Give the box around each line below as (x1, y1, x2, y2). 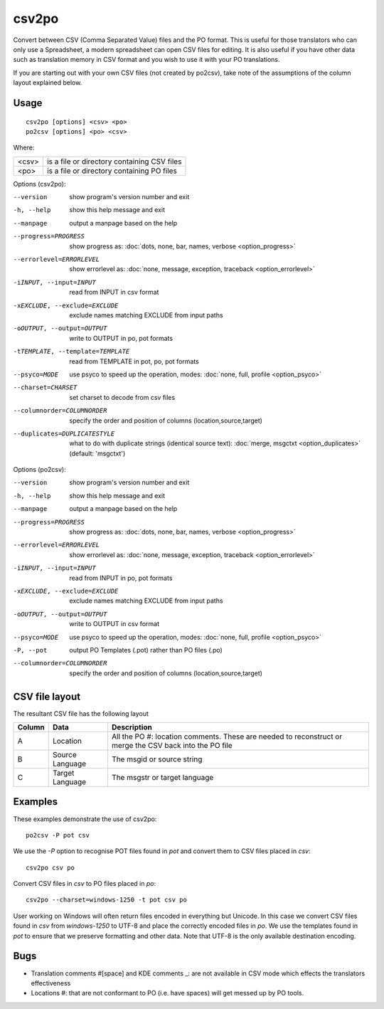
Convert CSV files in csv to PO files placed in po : (13, 879, 156, 888)
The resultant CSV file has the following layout (13, 709, 149, 718)
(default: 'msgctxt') (69, 449, 126, 458)
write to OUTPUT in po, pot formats (69, 334, 174, 342)
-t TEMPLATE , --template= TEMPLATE (13, 347, 130, 356)
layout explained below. (13, 78, 82, 87)
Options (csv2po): (13, 179, 66, 188)
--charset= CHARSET (13, 384, 78, 391)
